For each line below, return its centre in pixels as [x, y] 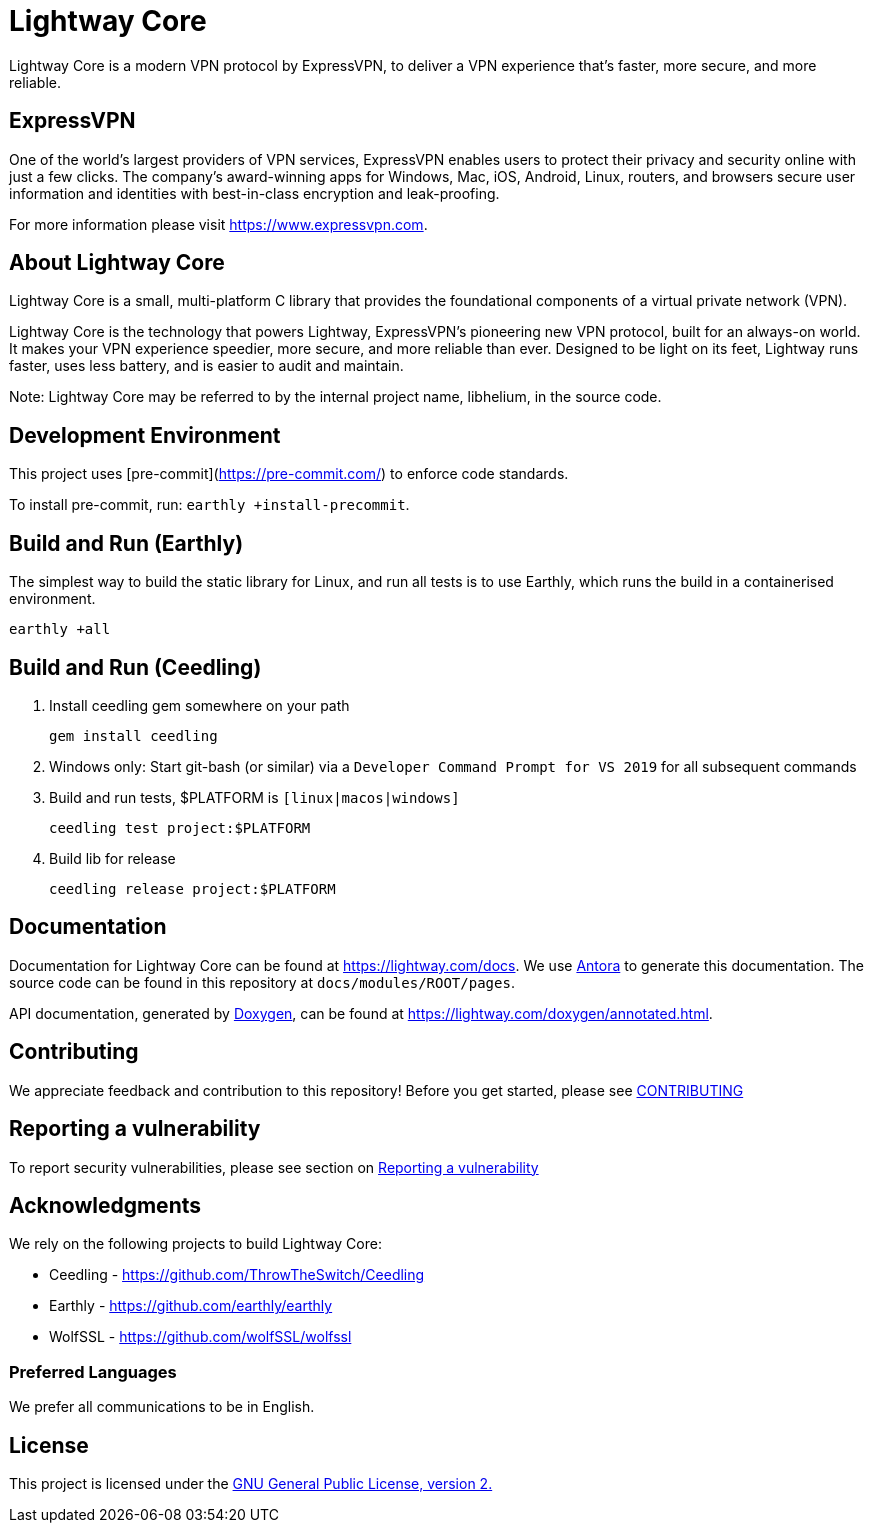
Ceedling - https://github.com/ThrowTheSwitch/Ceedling [237, 1275]
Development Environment [145, 435]
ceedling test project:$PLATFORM [180, 827]
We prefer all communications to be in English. [162, 1407]
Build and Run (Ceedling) [135, 667]
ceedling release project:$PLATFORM [192, 888]
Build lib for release [112, 858]
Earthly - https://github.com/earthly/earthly [191, 1306]
